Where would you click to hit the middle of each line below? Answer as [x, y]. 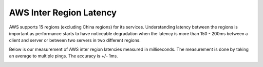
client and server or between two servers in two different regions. [75, 40]
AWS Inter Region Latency [63, 13]
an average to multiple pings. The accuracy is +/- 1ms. [64, 56]
